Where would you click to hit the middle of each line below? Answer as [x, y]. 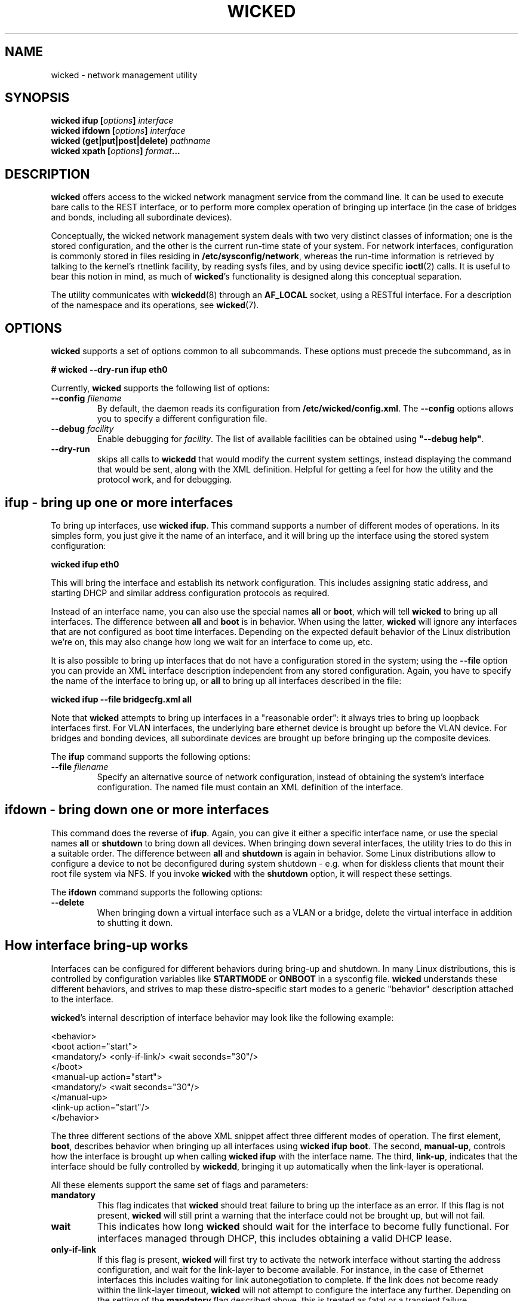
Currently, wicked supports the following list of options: [160, 388]
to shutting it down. [135, 922]
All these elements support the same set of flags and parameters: [180, 1185]
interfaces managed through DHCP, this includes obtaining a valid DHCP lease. [274, 1238]
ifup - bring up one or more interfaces [119, 502]
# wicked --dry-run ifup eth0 [109, 370]
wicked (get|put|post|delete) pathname [131, 141]
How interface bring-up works [97, 946]
